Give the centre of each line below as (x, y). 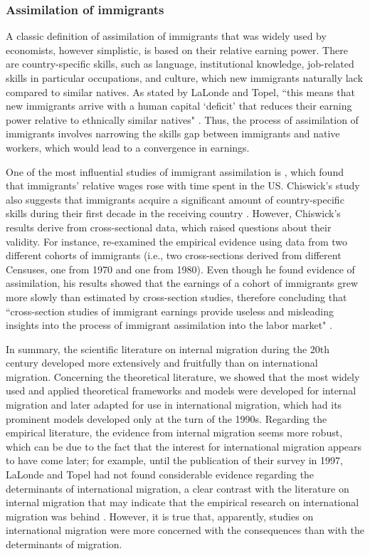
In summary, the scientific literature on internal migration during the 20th (168, 348)
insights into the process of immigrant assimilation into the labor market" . (169, 325)
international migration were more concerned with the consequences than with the (185, 530)
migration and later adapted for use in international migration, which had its (174, 405)
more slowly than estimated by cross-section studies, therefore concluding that (176, 297)
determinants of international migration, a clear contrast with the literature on (178, 488)
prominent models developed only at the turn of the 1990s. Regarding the (166, 418)
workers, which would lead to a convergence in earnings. (128, 147)
